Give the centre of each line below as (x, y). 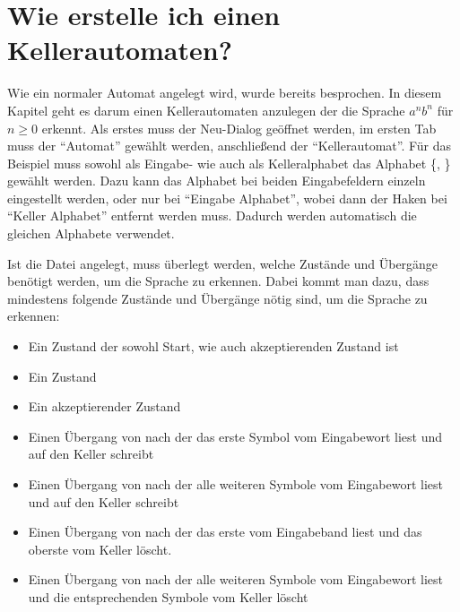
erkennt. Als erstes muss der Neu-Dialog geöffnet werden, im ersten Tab (239, 128)
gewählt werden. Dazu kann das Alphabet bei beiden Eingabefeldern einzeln (217, 181)
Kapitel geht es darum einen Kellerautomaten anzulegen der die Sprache (206, 110)
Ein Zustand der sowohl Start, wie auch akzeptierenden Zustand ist (213, 346)
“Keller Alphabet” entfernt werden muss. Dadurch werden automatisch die (212, 215)
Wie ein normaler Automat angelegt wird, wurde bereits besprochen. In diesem (225, 93)
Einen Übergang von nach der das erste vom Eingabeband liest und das (225, 532)
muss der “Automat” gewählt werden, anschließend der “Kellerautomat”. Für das (230, 146)
